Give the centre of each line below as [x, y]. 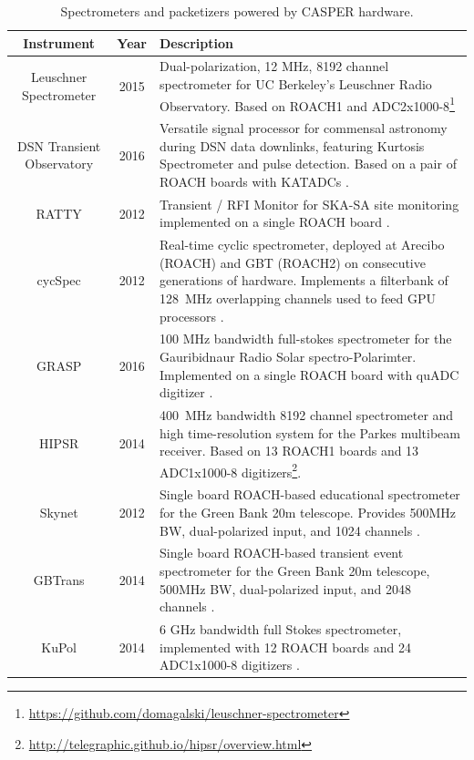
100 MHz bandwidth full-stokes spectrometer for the [305, 339]
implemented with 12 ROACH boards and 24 [285, 647]
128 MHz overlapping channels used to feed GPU [298, 298]
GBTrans [59, 579]
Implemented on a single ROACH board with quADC [309, 374]
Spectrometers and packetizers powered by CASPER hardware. [237, 11]
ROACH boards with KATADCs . [254, 181]
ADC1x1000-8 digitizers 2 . [230, 470]
